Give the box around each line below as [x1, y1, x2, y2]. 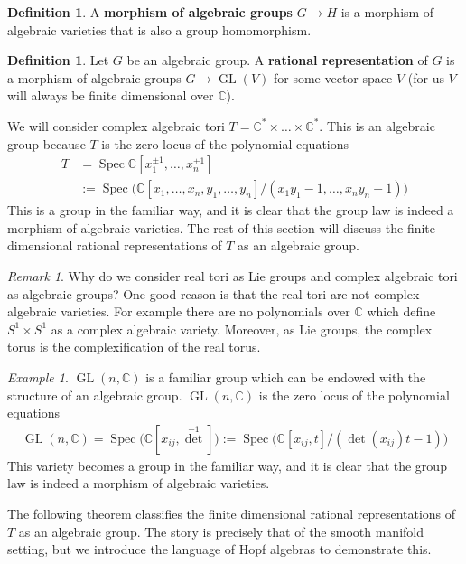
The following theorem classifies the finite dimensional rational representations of [7, 503, 456, 522]
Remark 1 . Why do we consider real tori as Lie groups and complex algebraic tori [7, 267, 458, 285]
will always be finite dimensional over [7, 86, 214, 105]
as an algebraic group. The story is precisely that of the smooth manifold [18, 522, 424, 540]
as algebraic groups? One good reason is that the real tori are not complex [7, 284, 420, 303]
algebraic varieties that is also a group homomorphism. [7, 20, 312, 39]
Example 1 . [7, 367, 69, 386]
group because [7, 134, 86, 153]
